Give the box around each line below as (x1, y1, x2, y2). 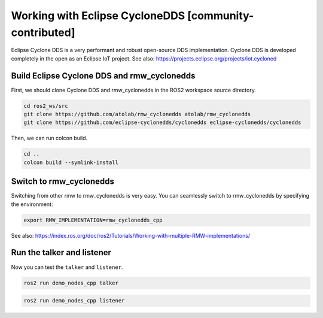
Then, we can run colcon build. (11, 135, 88, 142)
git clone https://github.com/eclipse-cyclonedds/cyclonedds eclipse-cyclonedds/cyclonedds (23, 119, 301, 126)
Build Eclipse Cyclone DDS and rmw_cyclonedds (11, 71, 196, 81)
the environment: (11, 201, 53, 208)
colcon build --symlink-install (23, 159, 119, 166)
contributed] (11, 26, 75, 39)
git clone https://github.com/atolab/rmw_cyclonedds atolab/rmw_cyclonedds (23, 111, 251, 118)
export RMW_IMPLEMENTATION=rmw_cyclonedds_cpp (23, 216, 163, 223)
